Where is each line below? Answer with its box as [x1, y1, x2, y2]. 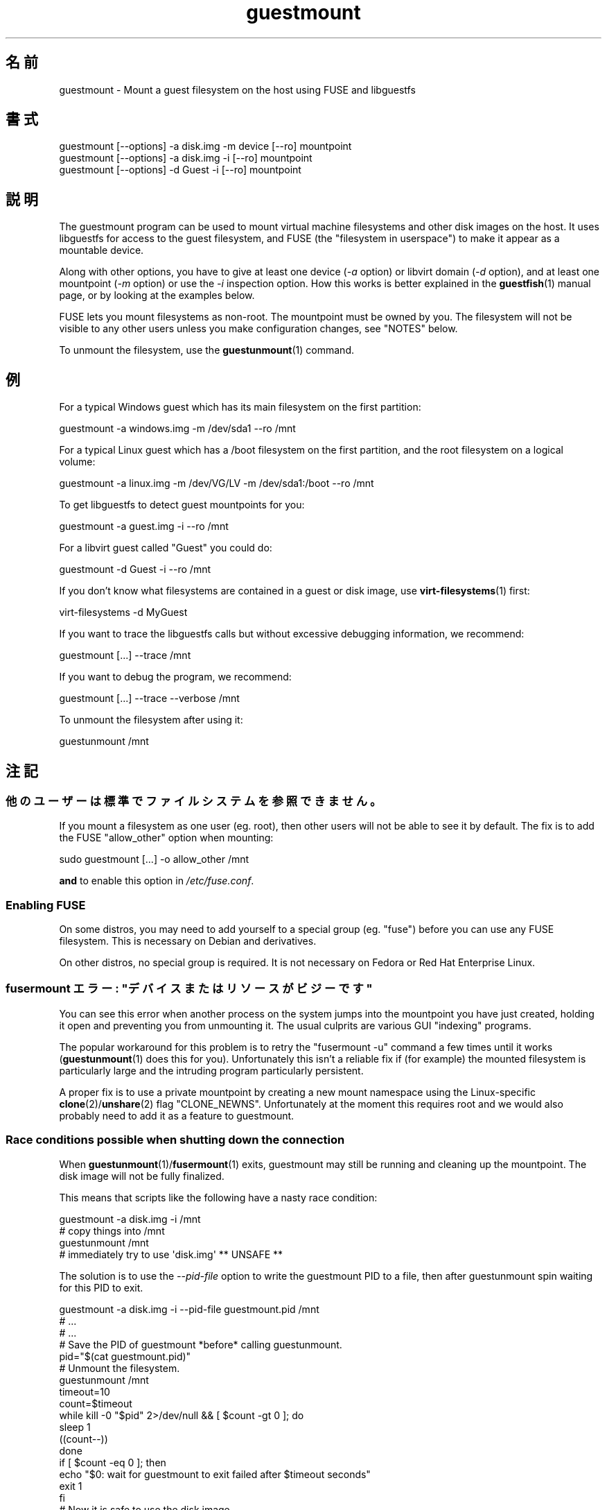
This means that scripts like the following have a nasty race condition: [59, 1191, 378, 1203]
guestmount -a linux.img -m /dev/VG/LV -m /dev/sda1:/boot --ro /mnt [59, 477, 374, 490]
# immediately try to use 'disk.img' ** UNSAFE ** [59, 1248, 283, 1260]
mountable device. [59, 244, 144, 257]
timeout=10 [59, 1385, 110, 1398]
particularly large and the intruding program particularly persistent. [59, 1064, 364, 1076]
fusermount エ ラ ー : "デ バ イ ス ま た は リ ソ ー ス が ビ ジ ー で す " [6, 981, 373, 996]
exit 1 [59, 1479, 82, 1492]
